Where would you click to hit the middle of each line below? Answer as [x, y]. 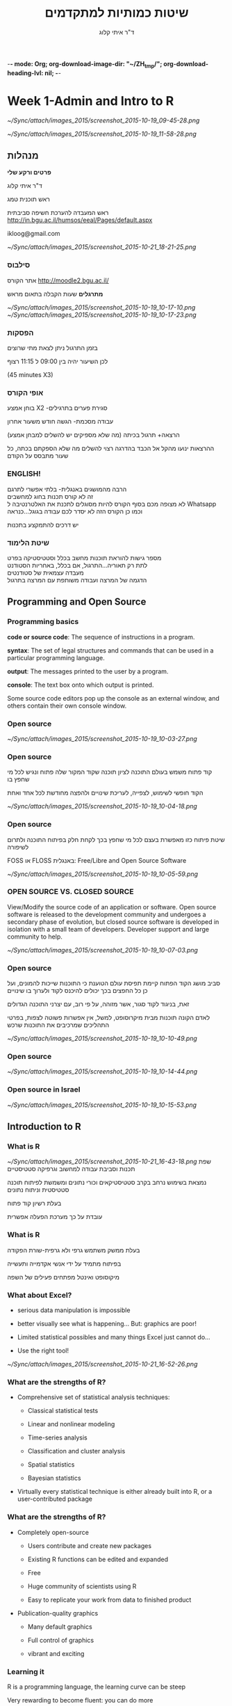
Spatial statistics [51, 1465]
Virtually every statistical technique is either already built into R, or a [115, 1492]
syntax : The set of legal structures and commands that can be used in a [110, 650]
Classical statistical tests [63, 1411]
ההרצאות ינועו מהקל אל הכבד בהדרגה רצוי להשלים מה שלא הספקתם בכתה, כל [111, 448]
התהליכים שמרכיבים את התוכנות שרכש [58, 1025]
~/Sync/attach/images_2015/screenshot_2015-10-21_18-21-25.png [102, 247]
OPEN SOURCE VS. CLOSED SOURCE [71, 892]
